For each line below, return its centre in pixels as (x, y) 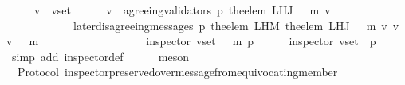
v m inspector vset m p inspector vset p (191, 41)
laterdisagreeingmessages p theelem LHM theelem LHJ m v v (236, 25)
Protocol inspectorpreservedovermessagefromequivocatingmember (177, 72)
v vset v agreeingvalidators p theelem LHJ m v (182, 10)
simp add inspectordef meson (100, 56)
